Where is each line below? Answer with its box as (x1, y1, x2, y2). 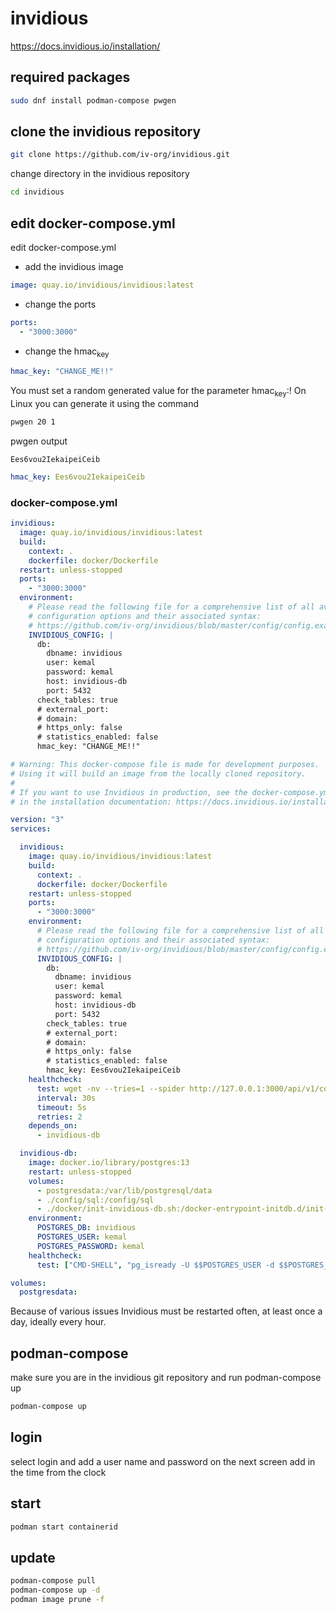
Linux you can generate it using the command (10, 398, 200, 410)
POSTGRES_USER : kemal (36, 1232, 128, 1242)
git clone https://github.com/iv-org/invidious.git (10, 150, 230, 160)
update (10, 1549, 56, 1566)
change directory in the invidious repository (10, 168, 190, 180)
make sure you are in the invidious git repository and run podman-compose (10, 1372, 322, 1384)
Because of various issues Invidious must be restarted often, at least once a (10, 1305, 323, 1317)
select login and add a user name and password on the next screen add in (10, 1455, 316, 1467)
